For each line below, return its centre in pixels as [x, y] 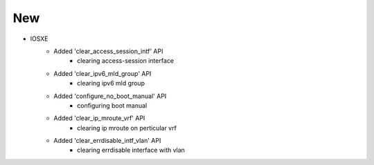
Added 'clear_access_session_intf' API [108, 51]
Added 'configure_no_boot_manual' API [110, 96]
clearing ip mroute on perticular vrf [127, 128]
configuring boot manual [112, 105]
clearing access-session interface [126, 61]
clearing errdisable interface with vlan [131, 150]
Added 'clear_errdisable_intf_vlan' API [107, 141]
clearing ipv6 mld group [111, 84]
